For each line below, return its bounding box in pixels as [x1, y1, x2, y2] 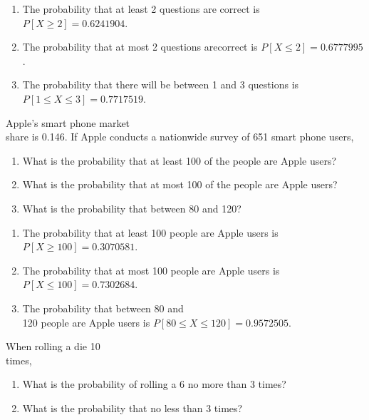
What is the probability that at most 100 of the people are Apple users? [22, 177, 338, 192]
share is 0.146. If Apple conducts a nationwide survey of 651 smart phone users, [6, 129, 354, 144]
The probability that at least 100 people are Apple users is [22, 225, 279, 240]
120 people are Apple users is [22, 314, 150, 329]
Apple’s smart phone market [6, 115, 130, 130]
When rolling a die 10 [6, 339, 100, 354]
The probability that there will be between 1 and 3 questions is [22, 77, 299, 92]
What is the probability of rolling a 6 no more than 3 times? [22, 377, 286, 391]
